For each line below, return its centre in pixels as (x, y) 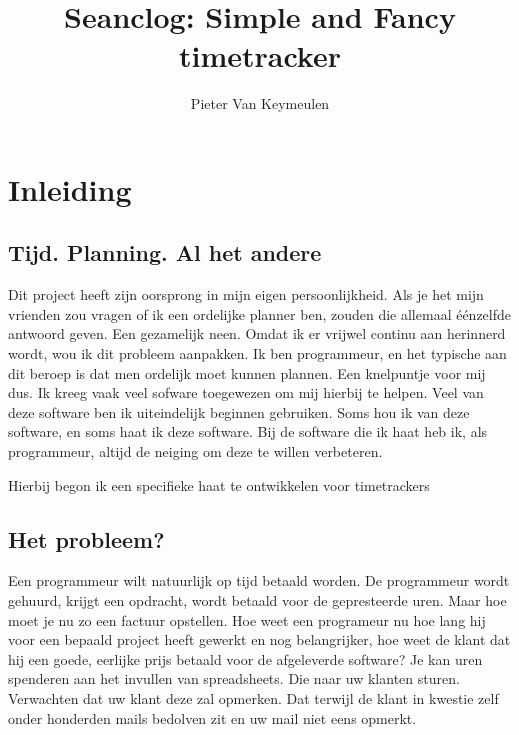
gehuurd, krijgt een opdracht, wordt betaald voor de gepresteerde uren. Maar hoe (257, 600)
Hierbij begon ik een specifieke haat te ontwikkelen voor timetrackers (219, 484)
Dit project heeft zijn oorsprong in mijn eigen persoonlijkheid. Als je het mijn (246, 294)
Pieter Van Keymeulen (260, 103)
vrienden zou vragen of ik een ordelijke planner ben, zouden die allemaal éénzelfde (260, 313)
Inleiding (70, 188)
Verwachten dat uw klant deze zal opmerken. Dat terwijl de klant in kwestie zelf (253, 698)
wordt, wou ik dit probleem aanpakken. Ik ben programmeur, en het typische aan (257, 353)
